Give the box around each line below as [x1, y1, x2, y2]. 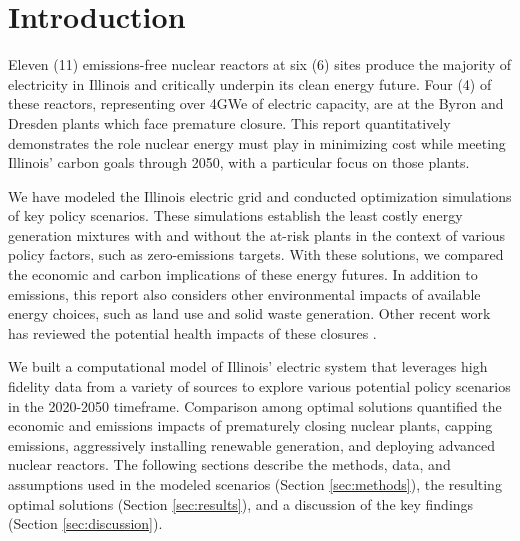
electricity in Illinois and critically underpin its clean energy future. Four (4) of [8, 73, 492, 94]
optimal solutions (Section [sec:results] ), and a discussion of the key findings [8, 493, 474, 514]
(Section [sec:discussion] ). [8, 513, 163, 534]
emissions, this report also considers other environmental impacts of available [8, 283, 481, 304]
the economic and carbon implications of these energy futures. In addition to [8, 264, 478, 285]
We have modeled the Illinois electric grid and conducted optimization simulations [8, 185, 512, 206]
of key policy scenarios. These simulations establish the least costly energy [8, 205, 463, 226]
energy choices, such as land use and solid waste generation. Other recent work [8, 303, 491, 324]
